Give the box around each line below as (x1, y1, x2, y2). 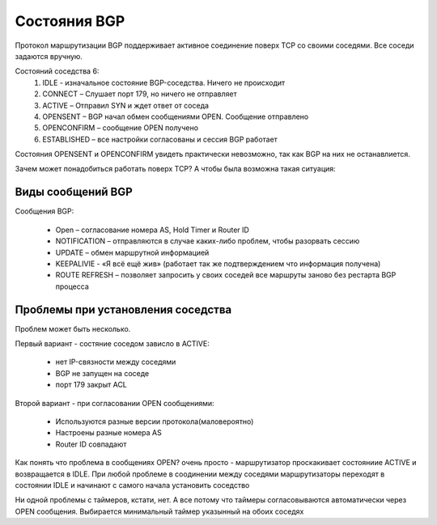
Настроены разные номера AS (55, 428, 162, 438)
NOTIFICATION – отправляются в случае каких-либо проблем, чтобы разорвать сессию (55, 236, 360, 246)
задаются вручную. (15, 51, 83, 61)
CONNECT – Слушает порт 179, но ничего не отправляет (42, 89, 238, 99)
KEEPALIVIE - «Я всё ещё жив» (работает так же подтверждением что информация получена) (55, 259, 381, 269)
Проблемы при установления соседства (15, 303, 232, 316)
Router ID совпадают (55, 439, 127, 449)
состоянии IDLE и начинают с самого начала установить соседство (15, 480, 250, 489)
